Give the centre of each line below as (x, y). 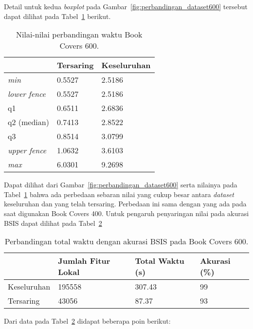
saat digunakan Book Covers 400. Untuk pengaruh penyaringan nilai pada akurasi (126, 213)
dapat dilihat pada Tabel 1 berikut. (57, 16)
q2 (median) (28, 122)
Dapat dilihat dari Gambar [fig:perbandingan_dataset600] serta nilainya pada (121, 185)
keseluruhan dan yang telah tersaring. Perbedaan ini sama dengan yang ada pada (125, 204)
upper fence (27, 150)
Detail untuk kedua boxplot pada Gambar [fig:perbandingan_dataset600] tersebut (126, 6)
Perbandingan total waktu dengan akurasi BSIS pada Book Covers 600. (126, 241)
